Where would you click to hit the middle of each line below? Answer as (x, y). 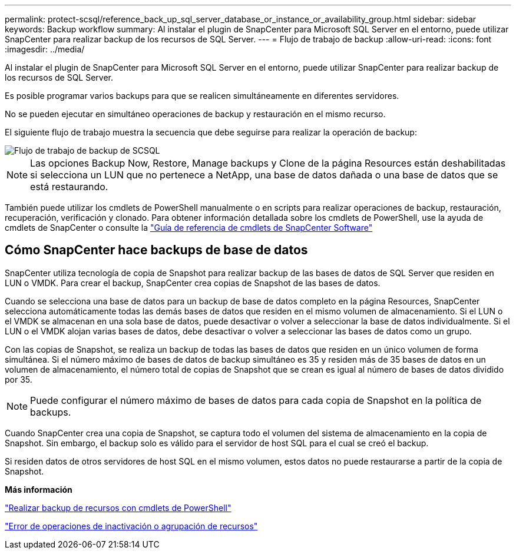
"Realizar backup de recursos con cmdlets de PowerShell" (118, 507)
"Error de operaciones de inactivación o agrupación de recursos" (131, 526)
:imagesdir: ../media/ (45, 49)
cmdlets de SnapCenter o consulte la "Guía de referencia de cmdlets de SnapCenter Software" (189, 228)
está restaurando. (69, 187)
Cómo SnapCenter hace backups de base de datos (156, 250)
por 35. (19, 379)
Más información (39, 489)
